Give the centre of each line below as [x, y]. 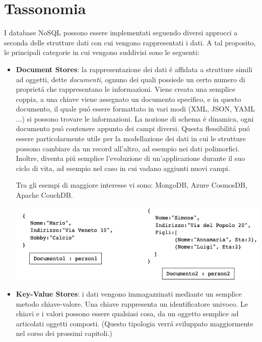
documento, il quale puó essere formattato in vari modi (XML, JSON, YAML [135, 109]
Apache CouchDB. [44, 195]
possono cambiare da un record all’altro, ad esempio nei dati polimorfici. [128, 148]
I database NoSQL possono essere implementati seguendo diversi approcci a [121, 33]
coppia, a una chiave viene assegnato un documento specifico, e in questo [128, 99]
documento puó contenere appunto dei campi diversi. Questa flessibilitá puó [133, 128]
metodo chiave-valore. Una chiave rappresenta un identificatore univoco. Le [132, 303]
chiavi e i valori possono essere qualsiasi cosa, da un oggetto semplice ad [127, 313]
